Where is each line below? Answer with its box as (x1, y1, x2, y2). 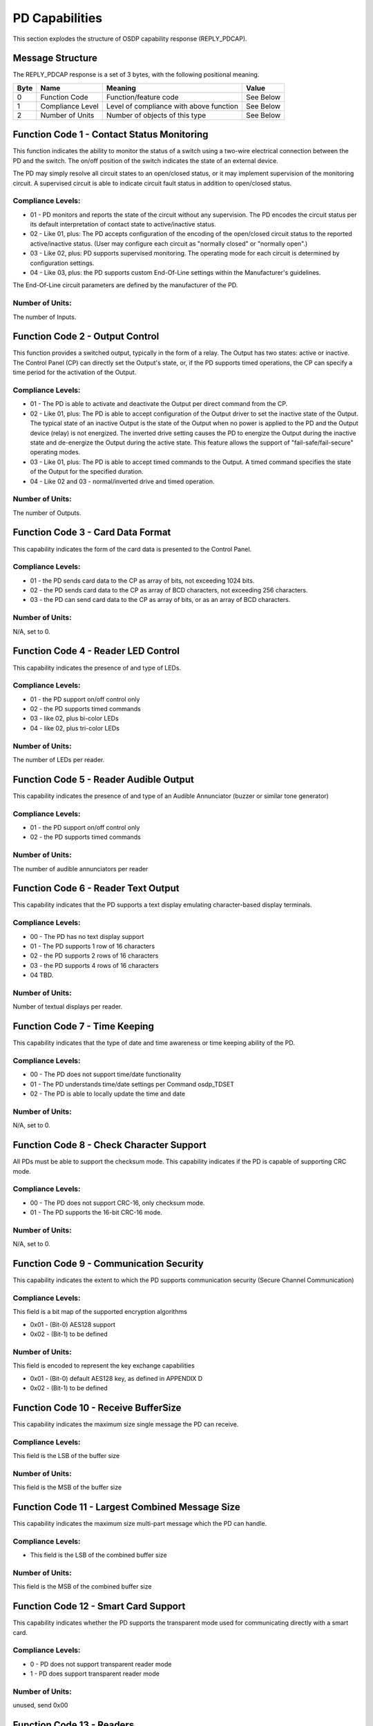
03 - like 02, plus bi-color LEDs (30, 715, 119, 723)
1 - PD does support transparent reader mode (30, 1669, 160, 1678)
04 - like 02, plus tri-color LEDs (30, 724, 120, 732)
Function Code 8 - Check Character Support (12, 1139, 207, 1151)
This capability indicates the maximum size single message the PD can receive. (12, 1419, 239, 1428)
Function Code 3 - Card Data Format (12, 527, 171, 539)
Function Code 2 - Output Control (12, 331, 160, 342)
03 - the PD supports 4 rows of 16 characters (30, 961, 159, 969)
